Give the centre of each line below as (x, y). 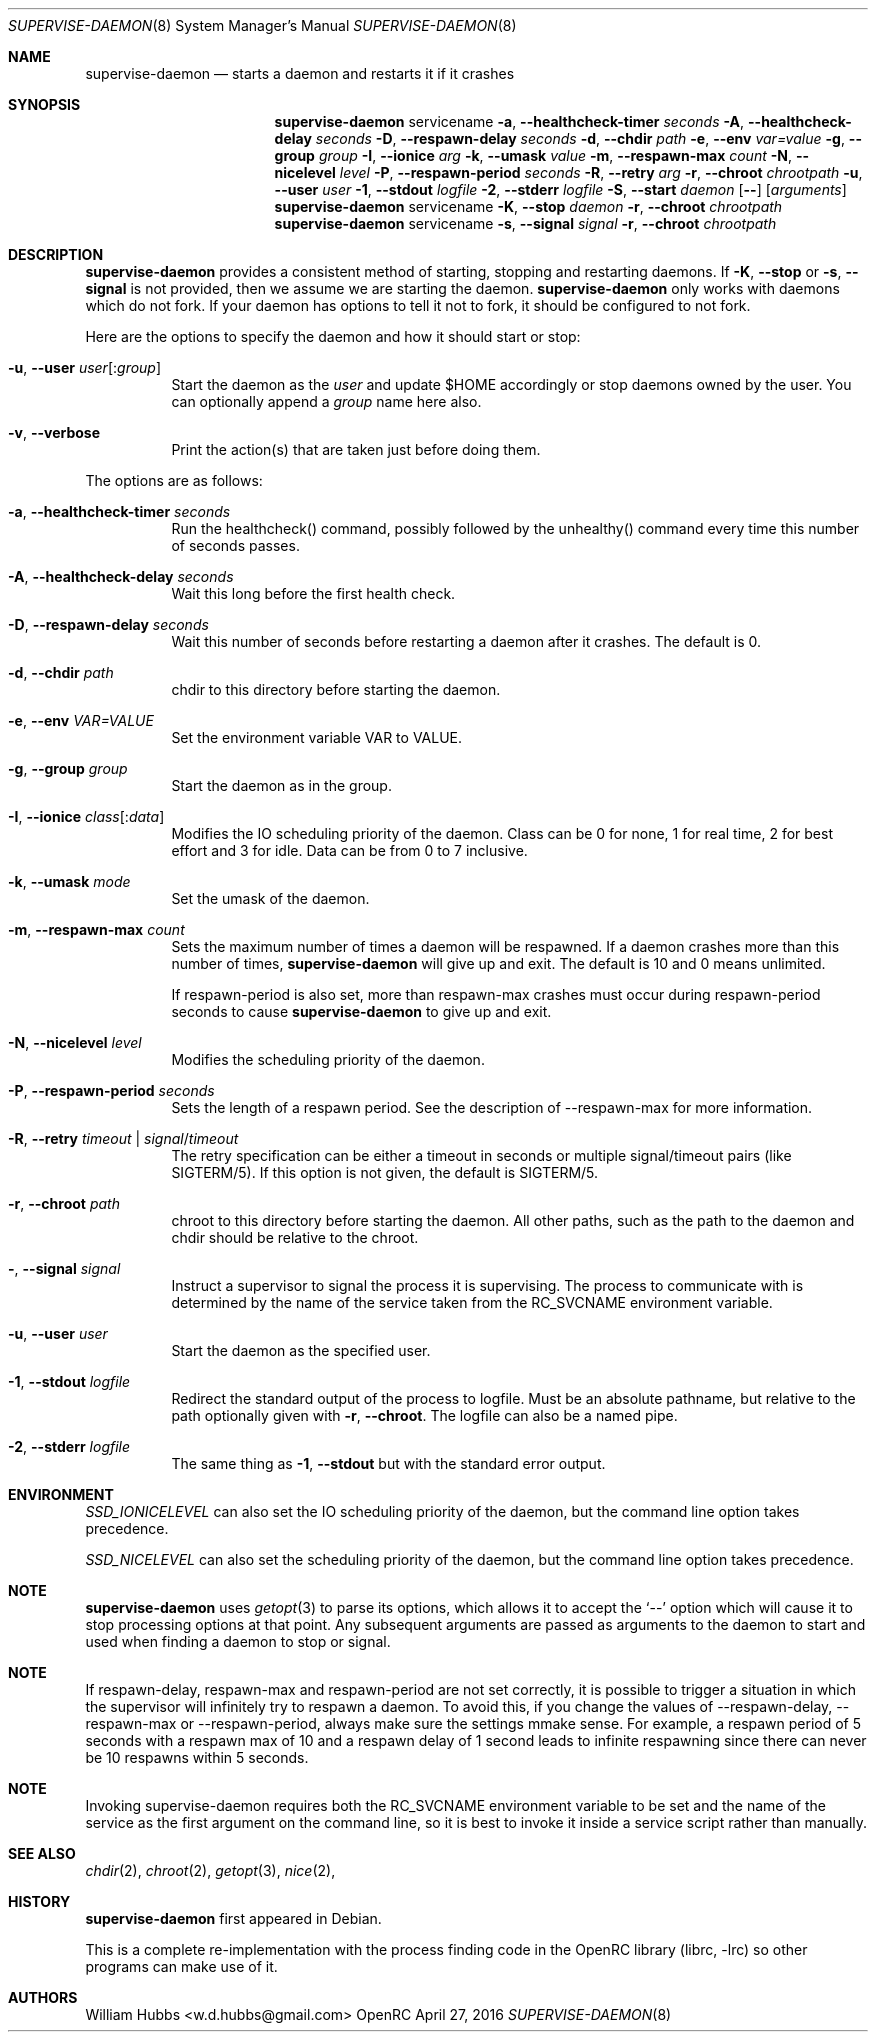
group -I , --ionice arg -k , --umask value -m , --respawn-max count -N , (555, 155)
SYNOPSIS (44, 104)
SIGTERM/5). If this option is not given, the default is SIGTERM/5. (385, 1172)
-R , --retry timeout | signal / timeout (123, 1138)
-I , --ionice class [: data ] (86, 816)
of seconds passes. (235, 545)
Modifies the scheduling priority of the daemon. (328, 1059)
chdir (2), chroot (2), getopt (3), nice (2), (210, 1870)
